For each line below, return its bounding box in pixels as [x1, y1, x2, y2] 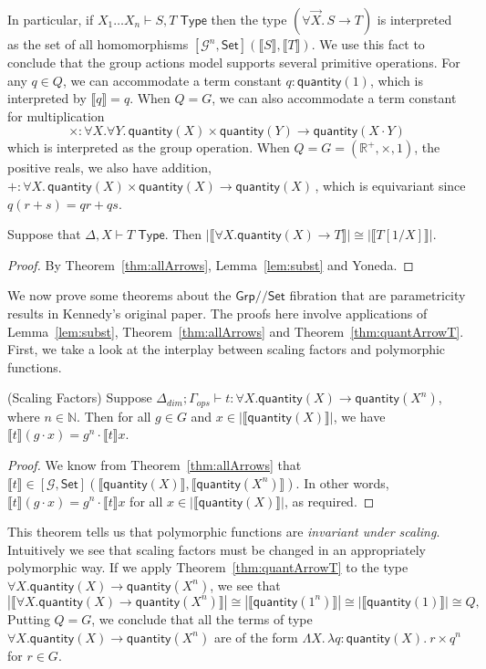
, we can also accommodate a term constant [212, 89, 457, 108]
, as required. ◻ [284, 491, 375, 510]
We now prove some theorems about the [7, 286, 232, 305]
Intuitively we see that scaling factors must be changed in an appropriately [7, 539, 426, 559]
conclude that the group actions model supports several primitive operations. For [7, 53, 460, 71]
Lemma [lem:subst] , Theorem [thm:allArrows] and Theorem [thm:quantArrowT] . [7, 321, 464, 340]
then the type [211, 10, 287, 28]
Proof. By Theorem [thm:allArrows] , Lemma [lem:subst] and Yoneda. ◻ [7, 255, 414, 274]
